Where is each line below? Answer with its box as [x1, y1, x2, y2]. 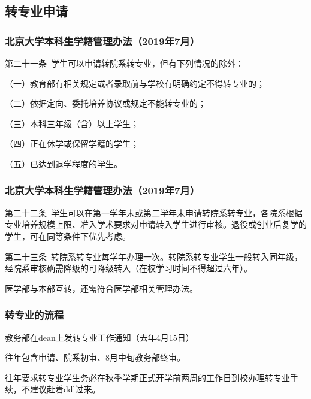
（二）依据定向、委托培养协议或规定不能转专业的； [5, 97, 206, 110]
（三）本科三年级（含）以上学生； [5, 117, 139, 129]
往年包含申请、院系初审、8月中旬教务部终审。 [5, 351, 185, 364]
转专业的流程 [5, 307, 64, 322]
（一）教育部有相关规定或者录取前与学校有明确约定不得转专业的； [5, 77, 265, 89]
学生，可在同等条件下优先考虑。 [5, 229, 131, 242]
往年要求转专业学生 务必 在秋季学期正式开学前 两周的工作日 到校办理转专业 [5, 371, 290, 383]
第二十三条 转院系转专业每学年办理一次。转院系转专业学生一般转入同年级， [5, 250, 303, 262]
